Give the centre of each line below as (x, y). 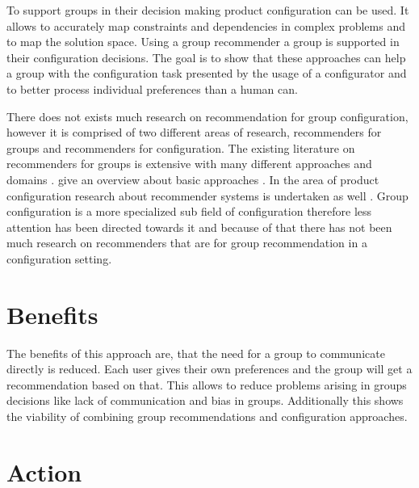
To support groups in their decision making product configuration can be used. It (208, 10)
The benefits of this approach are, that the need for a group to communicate (196, 353)
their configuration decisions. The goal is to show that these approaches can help (206, 57)
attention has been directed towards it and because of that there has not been (199, 227)
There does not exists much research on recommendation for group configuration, (207, 116)
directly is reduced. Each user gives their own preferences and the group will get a (209, 369)
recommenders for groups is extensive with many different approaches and (189, 164)
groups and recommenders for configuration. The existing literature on (181, 147)
